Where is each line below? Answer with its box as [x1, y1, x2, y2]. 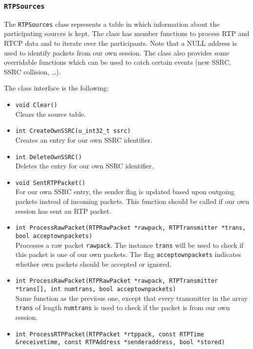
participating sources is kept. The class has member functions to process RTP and [4, 28, 250, 38]
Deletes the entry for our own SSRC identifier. [15, 161, 154, 171]
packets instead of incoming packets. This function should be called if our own [15, 196, 249, 206]
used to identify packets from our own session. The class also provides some [4, 47, 230, 57]
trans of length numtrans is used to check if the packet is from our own [15, 302, 230, 312]
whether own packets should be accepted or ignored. [15, 258, 172, 269]
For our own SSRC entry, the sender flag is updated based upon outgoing [15, 186, 235, 197]
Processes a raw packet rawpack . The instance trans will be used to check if [15, 239, 244, 250]
